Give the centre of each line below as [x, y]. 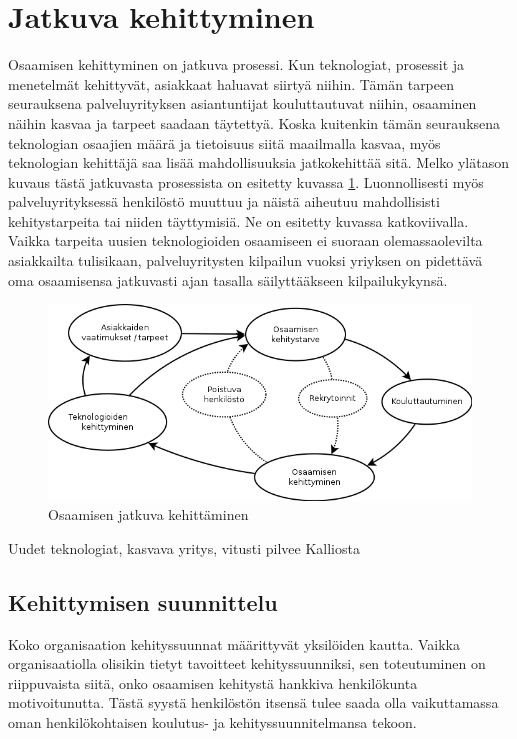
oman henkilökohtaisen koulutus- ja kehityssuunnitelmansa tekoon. [212, 722]
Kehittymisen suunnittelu [143, 601]
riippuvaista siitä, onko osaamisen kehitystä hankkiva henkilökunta [213, 682]
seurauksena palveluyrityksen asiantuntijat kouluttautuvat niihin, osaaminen [242, 103]
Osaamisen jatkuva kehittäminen [148, 514]
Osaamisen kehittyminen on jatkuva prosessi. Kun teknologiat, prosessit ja [236, 64]
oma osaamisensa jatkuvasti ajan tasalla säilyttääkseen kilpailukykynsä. [228, 279]
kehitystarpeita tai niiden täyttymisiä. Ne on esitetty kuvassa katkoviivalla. [238, 220]
